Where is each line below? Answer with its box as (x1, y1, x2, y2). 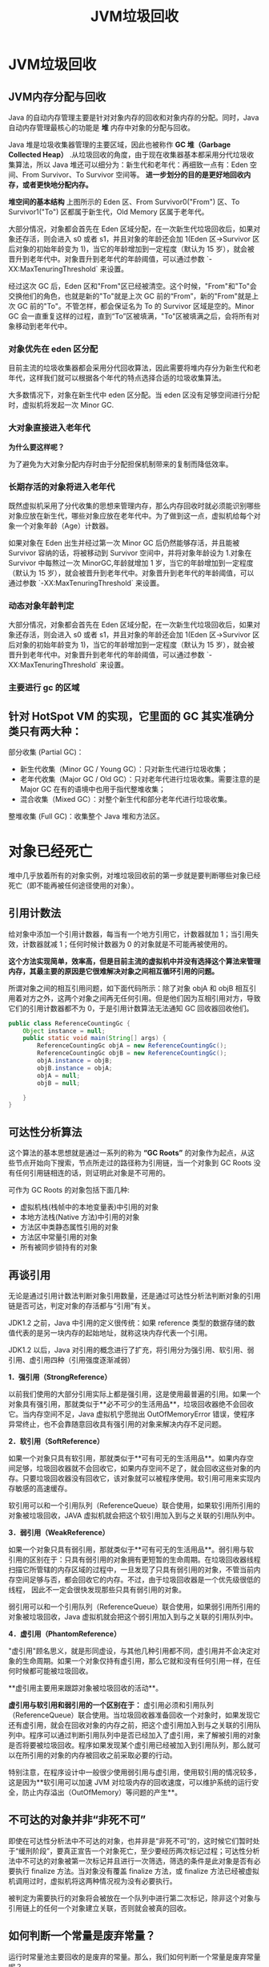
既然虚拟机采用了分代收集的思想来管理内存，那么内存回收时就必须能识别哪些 (8, 501, 261, 510)
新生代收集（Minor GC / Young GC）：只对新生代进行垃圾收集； (19, 764, 228, 774)
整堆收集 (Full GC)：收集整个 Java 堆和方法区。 (8, 811, 164, 821)
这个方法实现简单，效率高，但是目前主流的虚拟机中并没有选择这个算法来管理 (8, 956, 261, 965)
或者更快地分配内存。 (22, 180, 93, 189)
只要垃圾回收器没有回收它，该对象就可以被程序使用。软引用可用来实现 (22, 1473, 254, 1483)
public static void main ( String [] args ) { (22, 1034, 167, 1042)
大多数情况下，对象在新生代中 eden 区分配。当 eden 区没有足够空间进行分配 (8, 390, 260, 400)
